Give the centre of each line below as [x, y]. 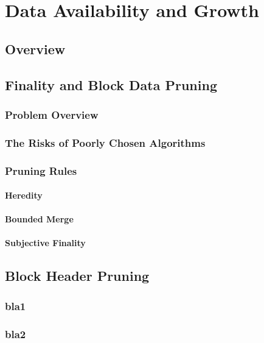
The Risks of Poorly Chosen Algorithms [105, 142]
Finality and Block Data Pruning [111, 84]
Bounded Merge [39, 219]
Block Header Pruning [77, 276]
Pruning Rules [41, 170]
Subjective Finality [45, 243]
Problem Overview [52, 114]
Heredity [24, 195]
